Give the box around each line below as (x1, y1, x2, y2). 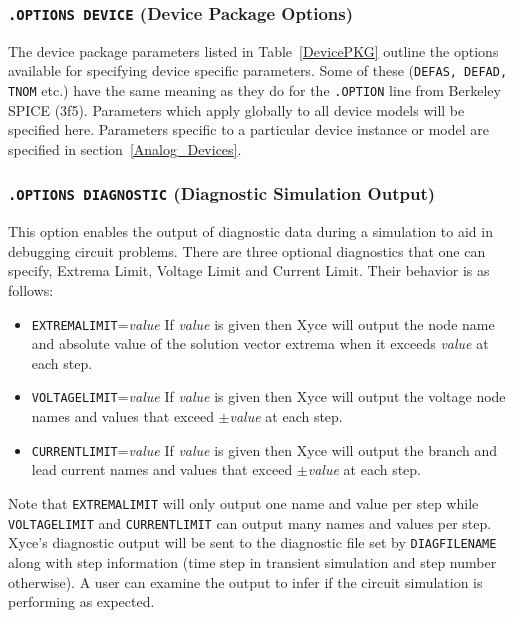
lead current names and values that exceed (31, 459, 293, 480)
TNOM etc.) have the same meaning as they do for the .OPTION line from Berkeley (8, 80, 501, 101)
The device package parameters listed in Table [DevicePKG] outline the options (8, 40, 499, 61)
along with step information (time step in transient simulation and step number (8, 551, 497, 572)
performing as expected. (8, 591, 155, 612)
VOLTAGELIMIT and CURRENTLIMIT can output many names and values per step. (8, 512, 492, 533)
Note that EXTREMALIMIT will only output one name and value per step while (8, 492, 479, 513)
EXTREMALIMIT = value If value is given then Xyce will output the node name (31, 313, 495, 334)
